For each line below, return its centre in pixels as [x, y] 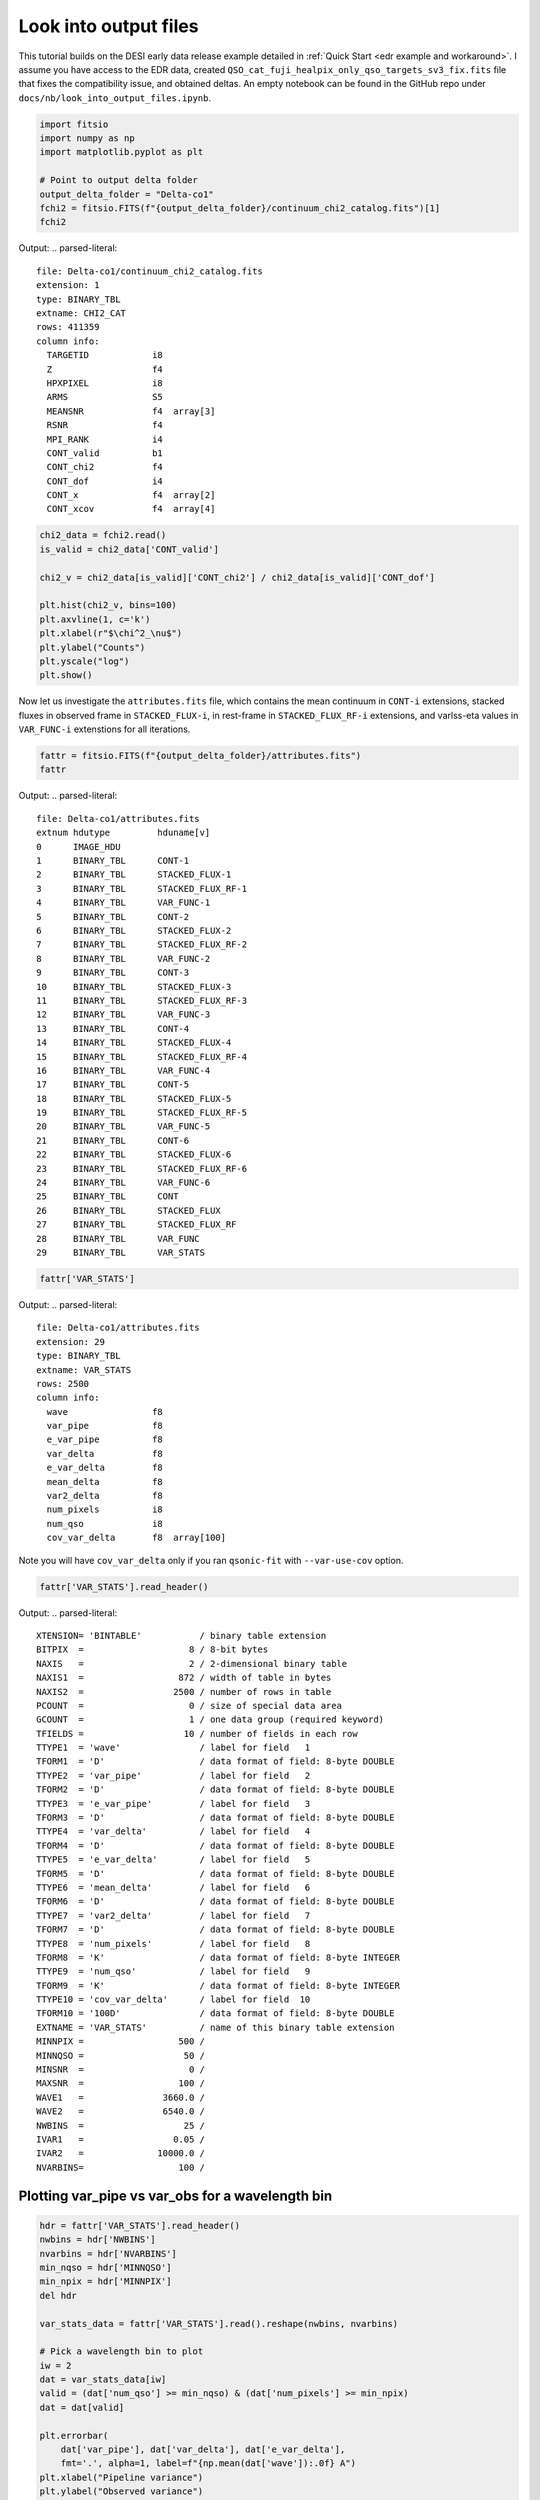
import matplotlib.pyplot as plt [121, 152]
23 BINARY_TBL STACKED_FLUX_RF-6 [142, 1168]
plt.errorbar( [74, 2435]
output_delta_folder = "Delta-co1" [126, 194]
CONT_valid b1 [105, 453]
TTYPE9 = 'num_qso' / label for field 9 [173, 1971]
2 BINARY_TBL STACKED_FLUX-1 [134, 874]
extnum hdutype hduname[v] [123, 833]
